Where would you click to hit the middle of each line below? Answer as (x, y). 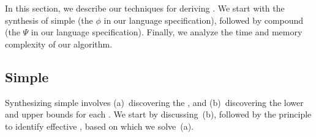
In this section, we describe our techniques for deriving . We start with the (145, 8)
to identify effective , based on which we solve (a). (100, 126)
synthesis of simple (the (49, 20)
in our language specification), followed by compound (204, 20)
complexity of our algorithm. (59, 44)
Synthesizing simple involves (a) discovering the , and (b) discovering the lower (154, 102)
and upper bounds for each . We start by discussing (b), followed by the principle (158, 114)
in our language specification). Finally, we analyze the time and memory (167, 32)
